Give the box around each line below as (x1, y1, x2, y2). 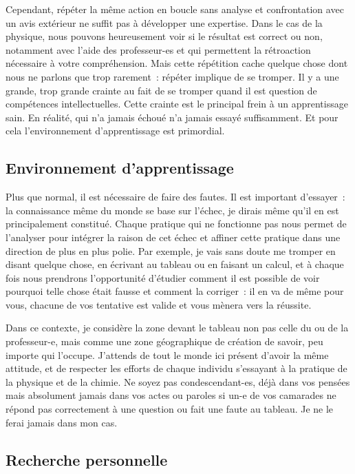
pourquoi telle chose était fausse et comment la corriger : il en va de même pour (6, 284, 344, 298)
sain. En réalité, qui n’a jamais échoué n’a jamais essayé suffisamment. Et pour (6, 110, 338, 124)
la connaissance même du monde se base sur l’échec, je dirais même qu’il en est (6, 203, 339, 217)
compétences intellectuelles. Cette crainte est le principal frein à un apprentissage (6, 96, 348, 111)
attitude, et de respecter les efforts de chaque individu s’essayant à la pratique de (6, 361, 347, 375)
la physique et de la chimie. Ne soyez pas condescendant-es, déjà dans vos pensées (6, 374, 350, 389)
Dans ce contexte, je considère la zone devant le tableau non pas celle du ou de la (6, 320, 349, 335)
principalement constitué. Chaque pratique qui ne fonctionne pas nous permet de (6, 216, 347, 231)
